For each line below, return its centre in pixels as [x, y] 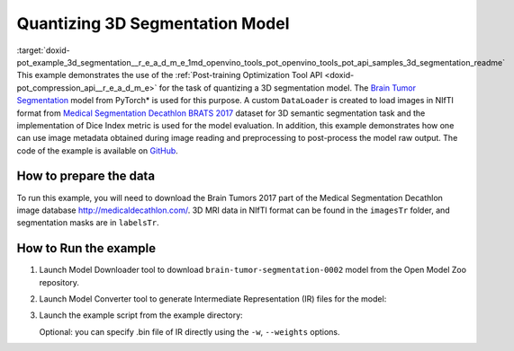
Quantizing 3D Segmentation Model [153, 23]
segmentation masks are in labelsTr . [88, 223]
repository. [59, 282]
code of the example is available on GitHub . [98, 150]
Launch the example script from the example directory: [141, 315]
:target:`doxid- [44, 50]
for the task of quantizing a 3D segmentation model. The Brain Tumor [287, 88]
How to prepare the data [86, 176]
